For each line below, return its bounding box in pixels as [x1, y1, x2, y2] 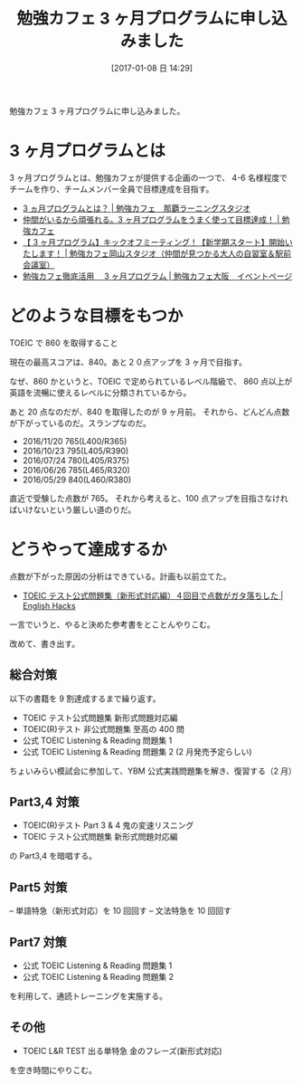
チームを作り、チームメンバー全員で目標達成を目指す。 [9, 183, 214, 195]
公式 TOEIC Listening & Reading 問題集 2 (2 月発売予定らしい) [22, 746, 252, 756]
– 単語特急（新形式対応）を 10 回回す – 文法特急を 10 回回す [9, 906, 232, 917]
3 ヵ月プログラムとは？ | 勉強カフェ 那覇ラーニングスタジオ [22, 203, 251, 214]
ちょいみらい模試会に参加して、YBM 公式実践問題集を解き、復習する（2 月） [9, 765, 297, 776]
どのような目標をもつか [9, 306, 184, 327]
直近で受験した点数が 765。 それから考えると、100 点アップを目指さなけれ [9, 492, 288, 503]
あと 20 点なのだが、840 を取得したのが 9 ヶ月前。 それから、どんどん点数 [9, 406, 290, 417]
